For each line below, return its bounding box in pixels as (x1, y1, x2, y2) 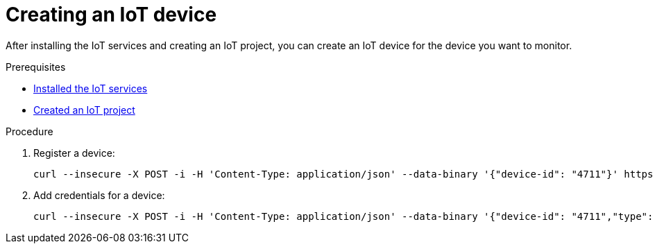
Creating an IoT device (6, 3, 217, 26)
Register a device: (33, 146, 115, 159)
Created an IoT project (33, 103, 135, 116)
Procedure (6, 125, 53, 137)
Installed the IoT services (33, 82, 148, 94)
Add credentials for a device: (33, 189, 165, 201)
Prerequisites (6, 60, 66, 73)
